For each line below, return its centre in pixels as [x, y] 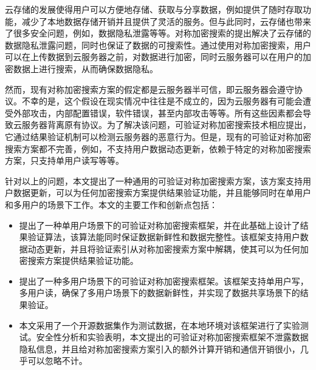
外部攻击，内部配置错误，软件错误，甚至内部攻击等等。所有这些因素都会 [158, 113]
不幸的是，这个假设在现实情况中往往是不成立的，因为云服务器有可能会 [162, 101]
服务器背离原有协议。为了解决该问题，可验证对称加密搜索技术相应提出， [166, 125]
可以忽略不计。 [57, 361]
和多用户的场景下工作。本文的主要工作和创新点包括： [111, 204]
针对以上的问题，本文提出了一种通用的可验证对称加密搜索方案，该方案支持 [154, 180]
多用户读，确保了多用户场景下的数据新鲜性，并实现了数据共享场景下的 [160, 293]
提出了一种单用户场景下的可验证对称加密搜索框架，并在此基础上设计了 [160, 225]
